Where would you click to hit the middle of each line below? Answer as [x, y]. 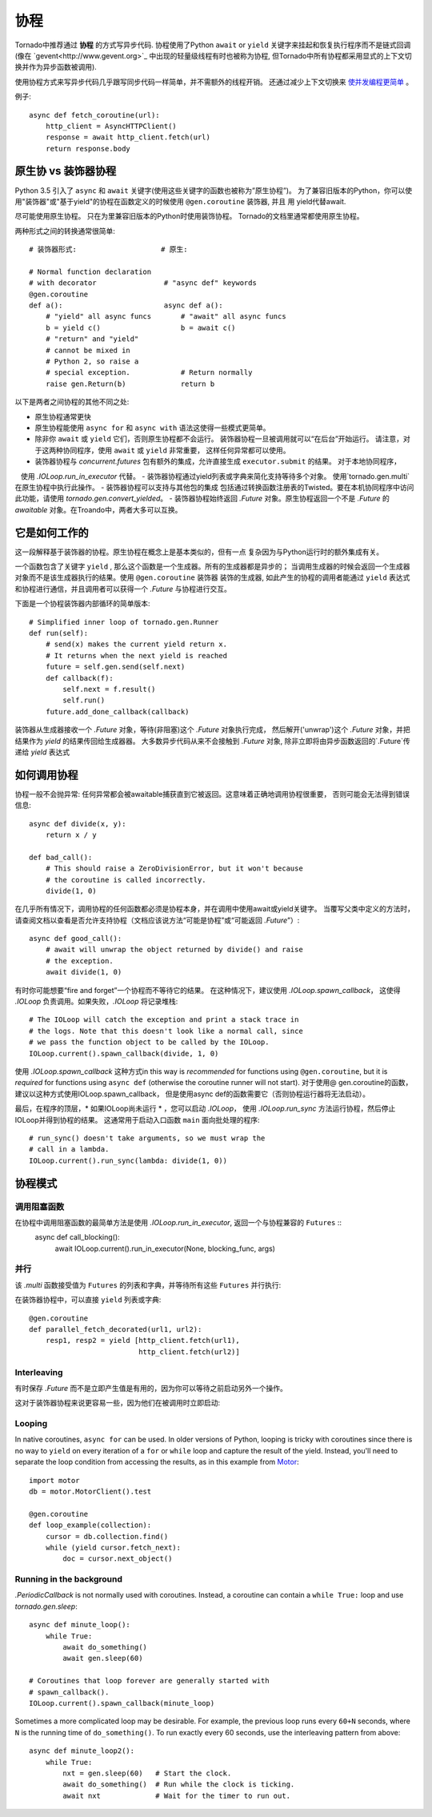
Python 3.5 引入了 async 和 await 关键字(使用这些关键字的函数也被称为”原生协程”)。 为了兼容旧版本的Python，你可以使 [213, 190]
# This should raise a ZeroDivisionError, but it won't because [174, 868]
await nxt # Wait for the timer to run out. [177, 1795]
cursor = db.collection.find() [107, 1536]
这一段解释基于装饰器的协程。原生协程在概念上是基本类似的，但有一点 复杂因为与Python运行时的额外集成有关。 [199, 552]
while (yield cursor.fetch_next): [113, 1547]
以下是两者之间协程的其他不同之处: [72, 402]
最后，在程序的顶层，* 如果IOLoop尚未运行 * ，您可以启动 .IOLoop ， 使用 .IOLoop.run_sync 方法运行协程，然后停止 [205, 1108]
